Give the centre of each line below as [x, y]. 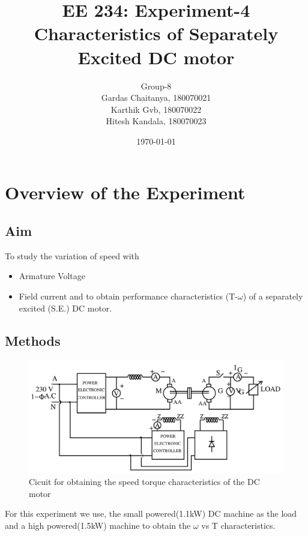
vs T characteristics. [238, 525]
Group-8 [156, 86]
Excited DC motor [156, 57]
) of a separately [273, 296]
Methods [33, 340]
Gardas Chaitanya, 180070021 [156, 98]
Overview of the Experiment [125, 192]
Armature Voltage [52, 276]
